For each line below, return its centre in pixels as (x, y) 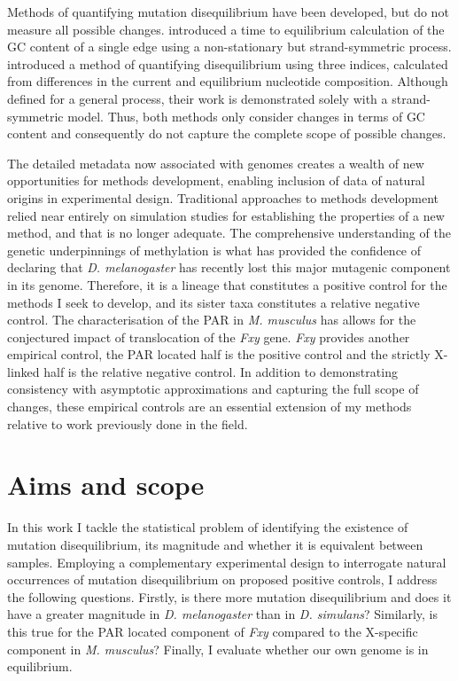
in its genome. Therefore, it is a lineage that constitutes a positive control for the (227, 284)
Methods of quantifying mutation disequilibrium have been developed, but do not (228, 12)
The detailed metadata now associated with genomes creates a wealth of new (216, 163)
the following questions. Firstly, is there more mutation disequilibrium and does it (229, 596)
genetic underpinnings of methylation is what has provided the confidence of (214, 250)
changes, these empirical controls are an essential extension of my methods (210, 407)
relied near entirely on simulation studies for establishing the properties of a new (226, 215)
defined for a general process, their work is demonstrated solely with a (198, 98)
